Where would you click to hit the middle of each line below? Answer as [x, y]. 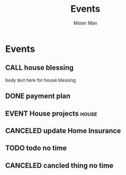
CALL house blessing [39, 68]
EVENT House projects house [51, 114]
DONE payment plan [38, 96]
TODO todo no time [36, 148]
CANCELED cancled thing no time [59, 166]
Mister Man [85, 23]
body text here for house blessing [41, 80]
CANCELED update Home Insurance [63, 131]
